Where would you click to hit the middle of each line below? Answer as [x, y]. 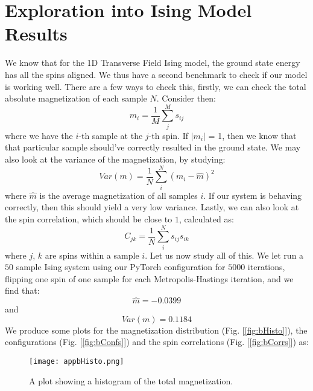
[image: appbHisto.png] [77, 361]
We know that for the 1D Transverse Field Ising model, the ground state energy [153, 63]
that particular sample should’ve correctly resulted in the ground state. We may [153, 147]
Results [36, 34]
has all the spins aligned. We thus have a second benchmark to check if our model [156, 74]
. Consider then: [186, 98]
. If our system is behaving [253, 195]
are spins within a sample [92, 255]
